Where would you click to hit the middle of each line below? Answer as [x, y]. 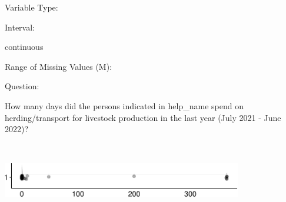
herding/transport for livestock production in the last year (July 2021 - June [143, 117]
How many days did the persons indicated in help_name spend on [124, 105]
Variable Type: [31, 7]
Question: [22, 86]
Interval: [20, 27]
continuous [24, 47]
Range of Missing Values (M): [59, 66]
